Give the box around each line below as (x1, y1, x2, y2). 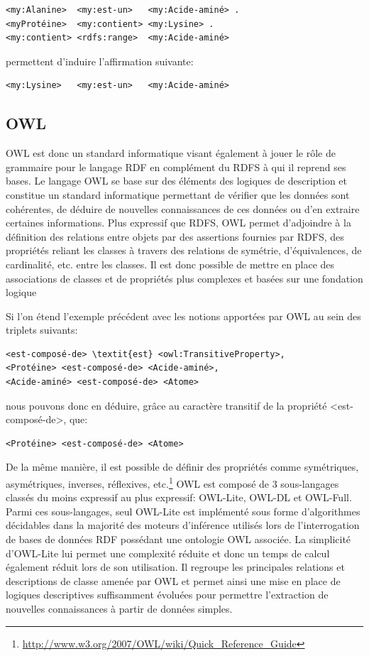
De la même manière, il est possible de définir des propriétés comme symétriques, (6, 459, 359, 474)
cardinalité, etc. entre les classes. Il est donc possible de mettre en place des (6, 256, 335, 271)
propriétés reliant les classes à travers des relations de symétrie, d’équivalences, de (6, 243, 362, 258)
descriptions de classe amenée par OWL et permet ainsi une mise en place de (6, 573, 341, 588)
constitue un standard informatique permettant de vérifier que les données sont (6, 187, 350, 202)
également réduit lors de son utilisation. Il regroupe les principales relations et (6, 559, 345, 574)
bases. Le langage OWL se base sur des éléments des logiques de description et (6, 173, 348, 188)
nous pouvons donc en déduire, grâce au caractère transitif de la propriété (6, 398, 327, 412)
